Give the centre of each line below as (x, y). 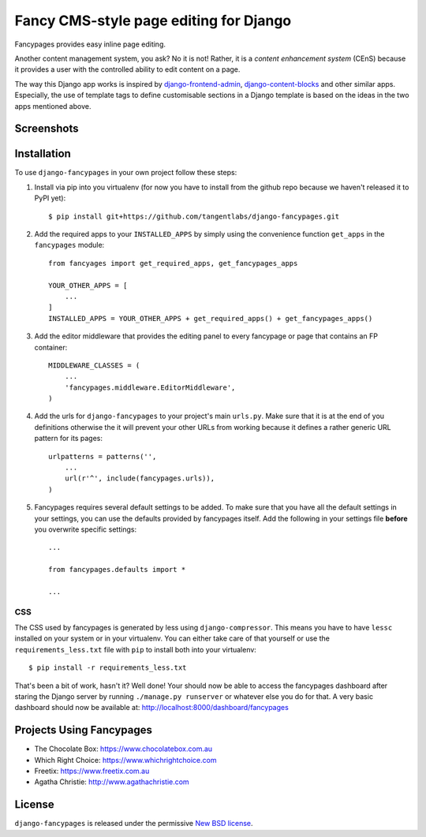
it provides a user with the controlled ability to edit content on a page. (127, 69)
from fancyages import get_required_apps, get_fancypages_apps (173, 263)
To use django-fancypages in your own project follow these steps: (126, 173)
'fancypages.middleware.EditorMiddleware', (150, 387)
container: (51, 347)
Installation (43, 154)
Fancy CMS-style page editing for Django (153, 21)
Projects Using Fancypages (84, 730)
